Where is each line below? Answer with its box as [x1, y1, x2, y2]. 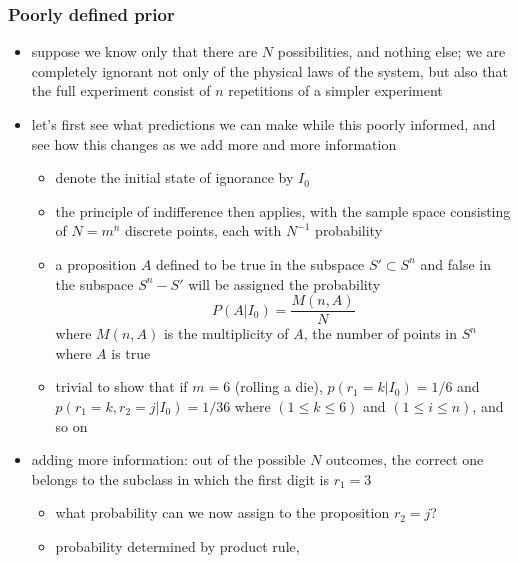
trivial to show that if [55, 376, 188, 397]
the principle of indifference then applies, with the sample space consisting [55, 200, 511, 221]
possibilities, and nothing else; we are [277, 41, 506, 62]
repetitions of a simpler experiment [228, 80, 443, 101]
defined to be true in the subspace [156, 253, 365, 274]
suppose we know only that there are [31, 41, 258, 62]
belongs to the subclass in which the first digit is [31, 468, 330, 489]
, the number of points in [303, 323, 457, 344]
